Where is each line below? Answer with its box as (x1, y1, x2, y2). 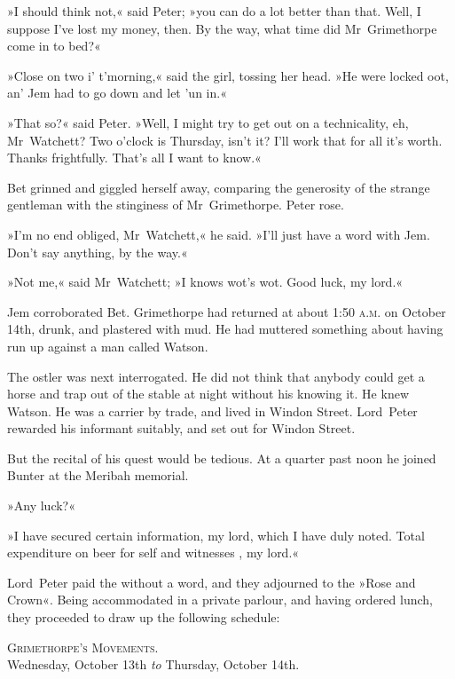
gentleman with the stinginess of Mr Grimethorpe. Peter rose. (7, 195, 344, 214)
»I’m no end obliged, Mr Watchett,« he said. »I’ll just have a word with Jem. (7, 225, 430, 243)
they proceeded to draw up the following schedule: (7, 608, 280, 627)
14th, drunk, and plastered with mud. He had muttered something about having (7, 320, 443, 338)
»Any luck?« (7, 496, 76, 515)
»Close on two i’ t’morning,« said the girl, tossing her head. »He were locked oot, (7, 66, 449, 84)
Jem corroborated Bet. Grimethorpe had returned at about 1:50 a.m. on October (7, 302, 446, 320)
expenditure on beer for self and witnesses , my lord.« (7, 543, 300, 562)
